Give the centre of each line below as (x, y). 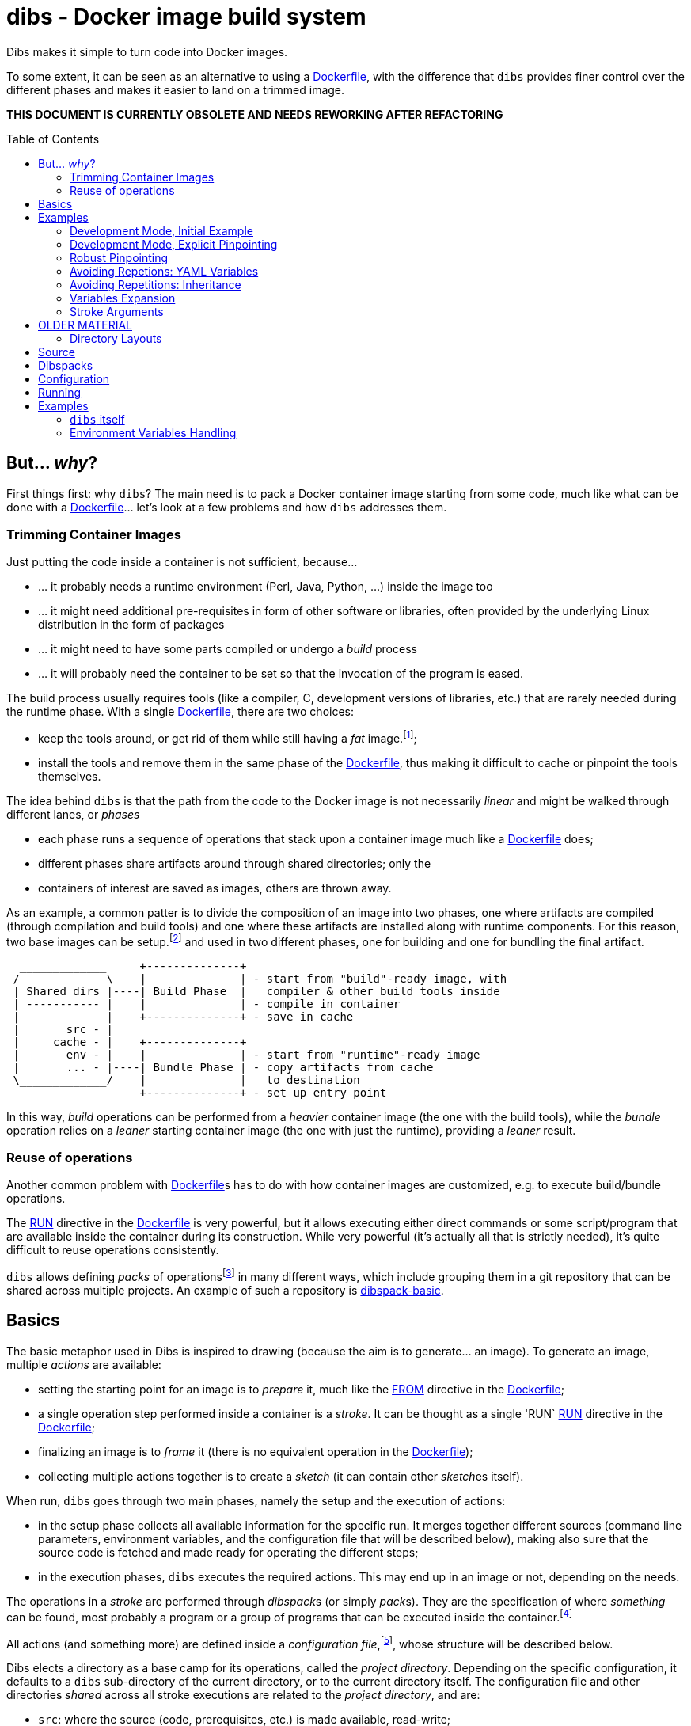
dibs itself (97, 419)
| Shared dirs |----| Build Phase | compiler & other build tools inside (256, 991)
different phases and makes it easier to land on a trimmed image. (176, 89)
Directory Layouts (116, 338)
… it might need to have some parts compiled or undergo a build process (228, 649)
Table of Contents (53, 139)
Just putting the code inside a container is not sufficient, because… (182, 562)
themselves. (70, 776)
